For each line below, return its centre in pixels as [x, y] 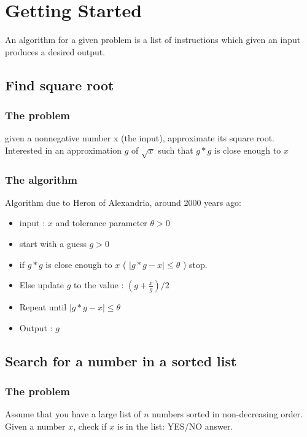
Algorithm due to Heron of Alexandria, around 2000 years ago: [123, 202]
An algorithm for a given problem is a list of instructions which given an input [153, 40]
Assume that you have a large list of [73, 414]
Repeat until [43, 307]
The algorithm [41, 179]
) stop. [195, 264]
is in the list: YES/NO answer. [175, 426]
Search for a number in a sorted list [121, 360]
